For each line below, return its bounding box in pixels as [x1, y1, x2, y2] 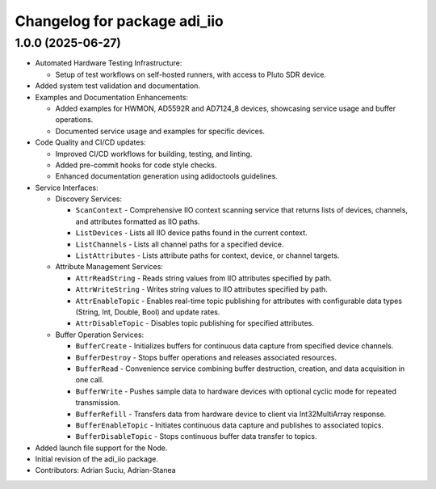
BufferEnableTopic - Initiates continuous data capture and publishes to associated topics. [75, 420, 384, 430]
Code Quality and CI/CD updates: [35, 137, 146, 147]
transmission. [75, 398, 120, 407]
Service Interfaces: [35, 183, 99, 192]
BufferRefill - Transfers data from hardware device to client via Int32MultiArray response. [75, 409, 387, 419]
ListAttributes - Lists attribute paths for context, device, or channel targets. [75, 251, 340, 260]
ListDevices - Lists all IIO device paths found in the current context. [75, 228, 308, 238]
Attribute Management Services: [55, 262, 163, 272]
